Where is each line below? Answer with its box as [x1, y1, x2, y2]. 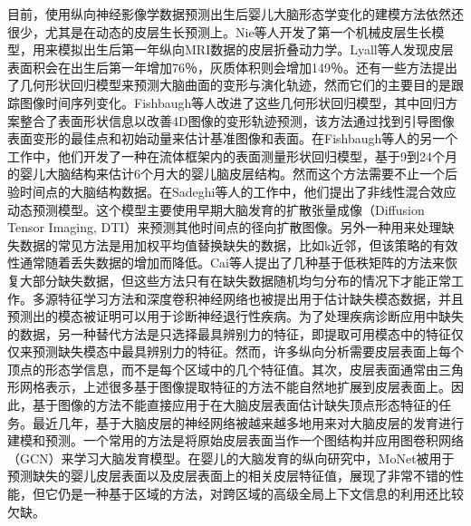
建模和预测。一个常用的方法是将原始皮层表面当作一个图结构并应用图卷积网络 [7, 431, 464, 450]
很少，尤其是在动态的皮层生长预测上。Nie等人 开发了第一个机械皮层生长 [7, 22, 432, 41]
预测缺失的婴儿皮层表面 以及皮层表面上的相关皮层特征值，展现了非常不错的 [7, 466, 451, 485]
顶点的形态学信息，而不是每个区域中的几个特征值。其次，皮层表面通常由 [7, 359, 438, 378]
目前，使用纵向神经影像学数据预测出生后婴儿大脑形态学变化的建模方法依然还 [7, 5, 464, 23]
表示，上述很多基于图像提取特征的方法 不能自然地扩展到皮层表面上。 [44, 377, 451, 396]
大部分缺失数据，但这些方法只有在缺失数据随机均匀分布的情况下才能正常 [19, 270, 451, 289]
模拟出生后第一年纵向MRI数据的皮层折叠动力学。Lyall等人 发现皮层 [57, 40, 454, 59]
